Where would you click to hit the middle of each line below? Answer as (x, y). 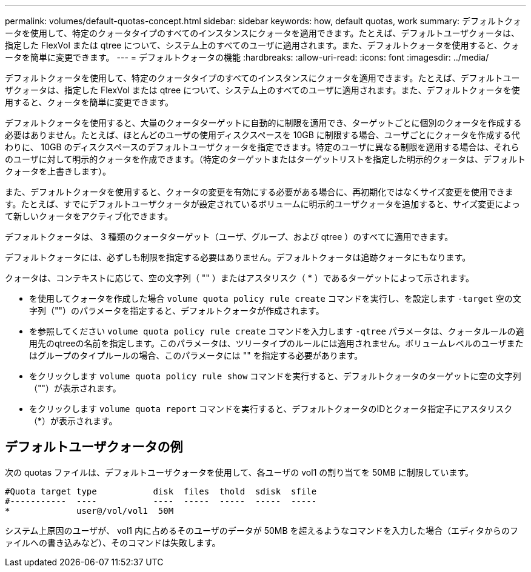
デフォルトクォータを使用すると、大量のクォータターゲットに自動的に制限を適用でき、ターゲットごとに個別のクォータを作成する (263, 123)
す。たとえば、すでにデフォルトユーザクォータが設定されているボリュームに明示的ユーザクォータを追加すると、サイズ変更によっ (262, 204)
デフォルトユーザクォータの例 (94, 447)
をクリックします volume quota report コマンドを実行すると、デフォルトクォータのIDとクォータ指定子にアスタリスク (271, 409)
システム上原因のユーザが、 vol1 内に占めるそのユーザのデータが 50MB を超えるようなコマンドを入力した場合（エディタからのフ (262, 530)
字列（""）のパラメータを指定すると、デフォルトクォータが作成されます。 (177, 311)
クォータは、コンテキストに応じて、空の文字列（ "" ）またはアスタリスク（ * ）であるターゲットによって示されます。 (240, 278)
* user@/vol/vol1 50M (89, 510)
